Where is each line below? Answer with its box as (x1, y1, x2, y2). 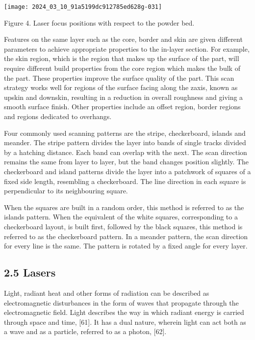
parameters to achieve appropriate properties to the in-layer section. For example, (4, 43, 250, 54)
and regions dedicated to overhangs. (4, 111, 112, 121)
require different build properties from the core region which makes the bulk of (4, 63, 240, 73)
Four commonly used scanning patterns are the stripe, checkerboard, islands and (4, 127, 246, 138)
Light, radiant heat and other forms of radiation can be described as (4, 287, 209, 298)
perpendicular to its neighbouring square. (4, 185, 128, 196)
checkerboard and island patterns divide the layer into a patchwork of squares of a (4, 166, 251, 176)
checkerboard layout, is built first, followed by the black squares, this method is (4, 221, 243, 231)
